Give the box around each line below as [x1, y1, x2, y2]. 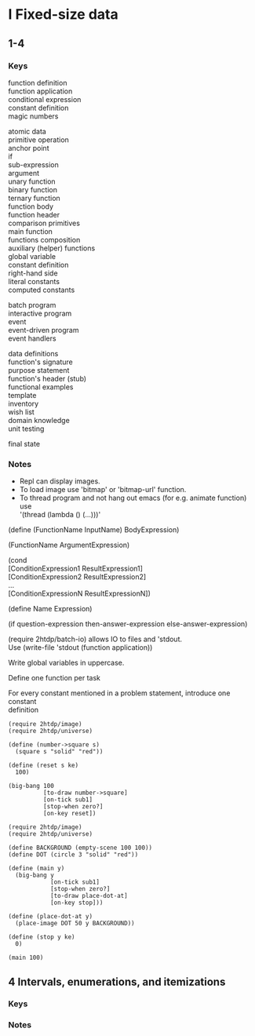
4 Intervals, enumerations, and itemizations [8, 975, 226, 988]
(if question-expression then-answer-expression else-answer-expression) [8, 619, 248, 629]
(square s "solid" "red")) [15, 748, 104, 756]
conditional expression [8, 94, 82, 104]
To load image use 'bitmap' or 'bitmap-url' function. [19, 485, 187, 494]
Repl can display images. [19, 476, 100, 486]
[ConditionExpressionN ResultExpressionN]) [8, 589, 151, 598]
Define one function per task [8, 673, 100, 683]
